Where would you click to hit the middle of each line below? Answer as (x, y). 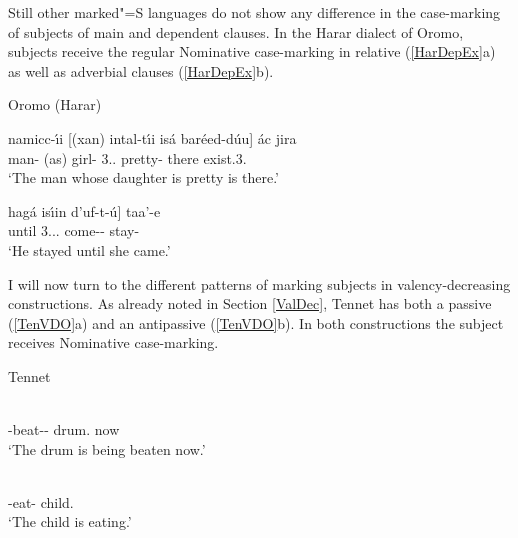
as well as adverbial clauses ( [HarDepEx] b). (141, 70)
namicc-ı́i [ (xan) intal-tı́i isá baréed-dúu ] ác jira (152, 137)
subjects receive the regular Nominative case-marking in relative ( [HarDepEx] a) (252, 51)
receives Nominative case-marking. (113, 342)
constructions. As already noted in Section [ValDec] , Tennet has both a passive (250, 303)
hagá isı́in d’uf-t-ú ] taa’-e (84, 210)
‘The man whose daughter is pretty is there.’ (143, 177)
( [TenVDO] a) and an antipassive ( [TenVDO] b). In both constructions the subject (256, 322)
